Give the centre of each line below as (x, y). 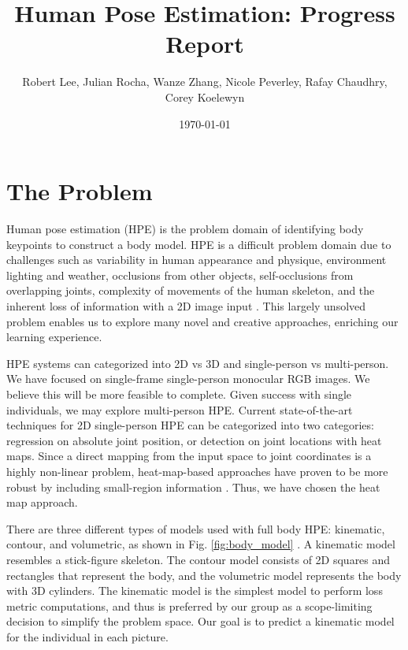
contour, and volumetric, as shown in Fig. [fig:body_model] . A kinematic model (201, 544)
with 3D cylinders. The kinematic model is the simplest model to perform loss (195, 591)
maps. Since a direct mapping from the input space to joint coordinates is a (189, 456)
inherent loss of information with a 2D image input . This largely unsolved (186, 306)
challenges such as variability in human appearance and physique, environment (197, 260)
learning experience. (54, 337)
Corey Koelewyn (205, 97)
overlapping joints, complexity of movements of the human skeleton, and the (191, 290)
